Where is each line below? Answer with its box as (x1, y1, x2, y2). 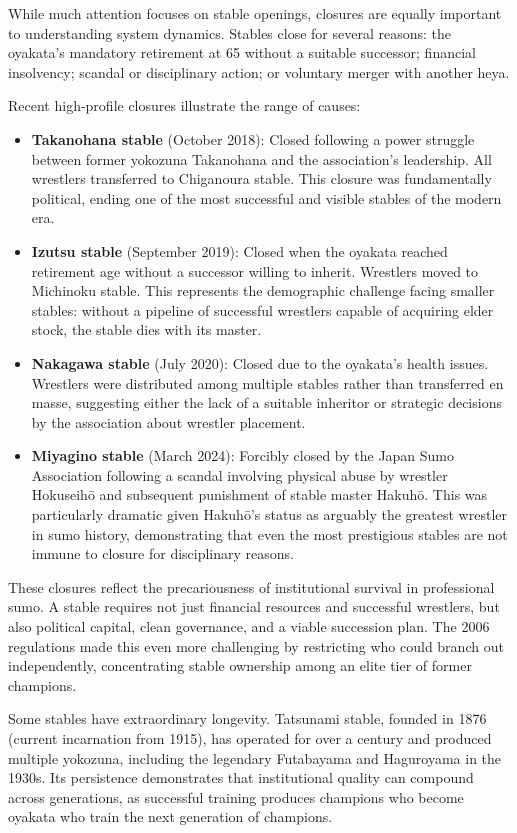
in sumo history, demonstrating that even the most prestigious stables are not (31, 523, 508, 544)
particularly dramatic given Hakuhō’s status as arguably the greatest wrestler (31, 504, 507, 525)
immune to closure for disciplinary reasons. (31, 543, 294, 564)
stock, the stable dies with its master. (31, 319, 262, 340)
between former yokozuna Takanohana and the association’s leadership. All (31, 148, 492, 169)
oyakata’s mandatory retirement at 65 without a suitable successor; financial (8, 42, 476, 63)
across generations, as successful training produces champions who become (8, 786, 464, 807)
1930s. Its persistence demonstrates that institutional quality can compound (8, 767, 474, 788)
